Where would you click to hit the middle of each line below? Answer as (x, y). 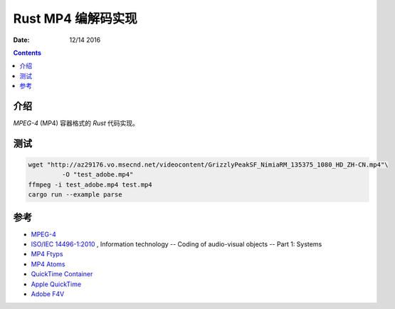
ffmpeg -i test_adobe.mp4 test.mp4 (90, 184)
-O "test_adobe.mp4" (98, 175)
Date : (21, 40)
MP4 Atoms (48, 264)
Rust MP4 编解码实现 (75, 19)
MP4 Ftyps (47, 254)
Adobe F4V (48, 294)
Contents (27, 53)
